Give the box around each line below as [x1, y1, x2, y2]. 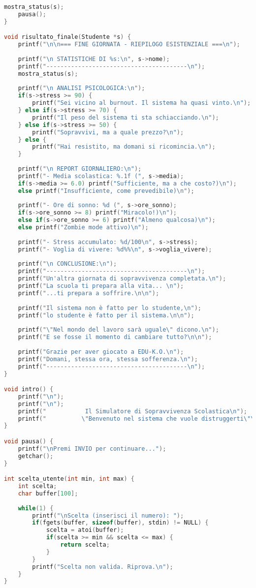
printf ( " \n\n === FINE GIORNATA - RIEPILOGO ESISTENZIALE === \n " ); [18, 41, 240, 48]
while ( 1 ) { [18, 504, 54, 512]
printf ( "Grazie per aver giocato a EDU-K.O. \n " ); [18, 348, 184, 355]
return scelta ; [60, 541, 110, 548]
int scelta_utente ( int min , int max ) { [4, 475, 134, 483]
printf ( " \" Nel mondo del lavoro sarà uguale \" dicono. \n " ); [18, 326, 219, 334]
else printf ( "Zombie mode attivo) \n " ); [18, 224, 149, 231]
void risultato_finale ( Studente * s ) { [4, 33, 131, 41]
